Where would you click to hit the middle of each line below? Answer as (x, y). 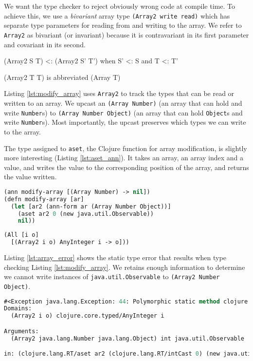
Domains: (18, 309)
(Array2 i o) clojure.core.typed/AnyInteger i (88, 316)
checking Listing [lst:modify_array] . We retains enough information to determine (125, 267)
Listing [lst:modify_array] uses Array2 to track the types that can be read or (119, 93)
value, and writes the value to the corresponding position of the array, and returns (126, 167)
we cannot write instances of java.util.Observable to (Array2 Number (112, 276)
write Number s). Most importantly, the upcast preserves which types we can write (125, 122)
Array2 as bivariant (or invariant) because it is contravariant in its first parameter (126, 34)
